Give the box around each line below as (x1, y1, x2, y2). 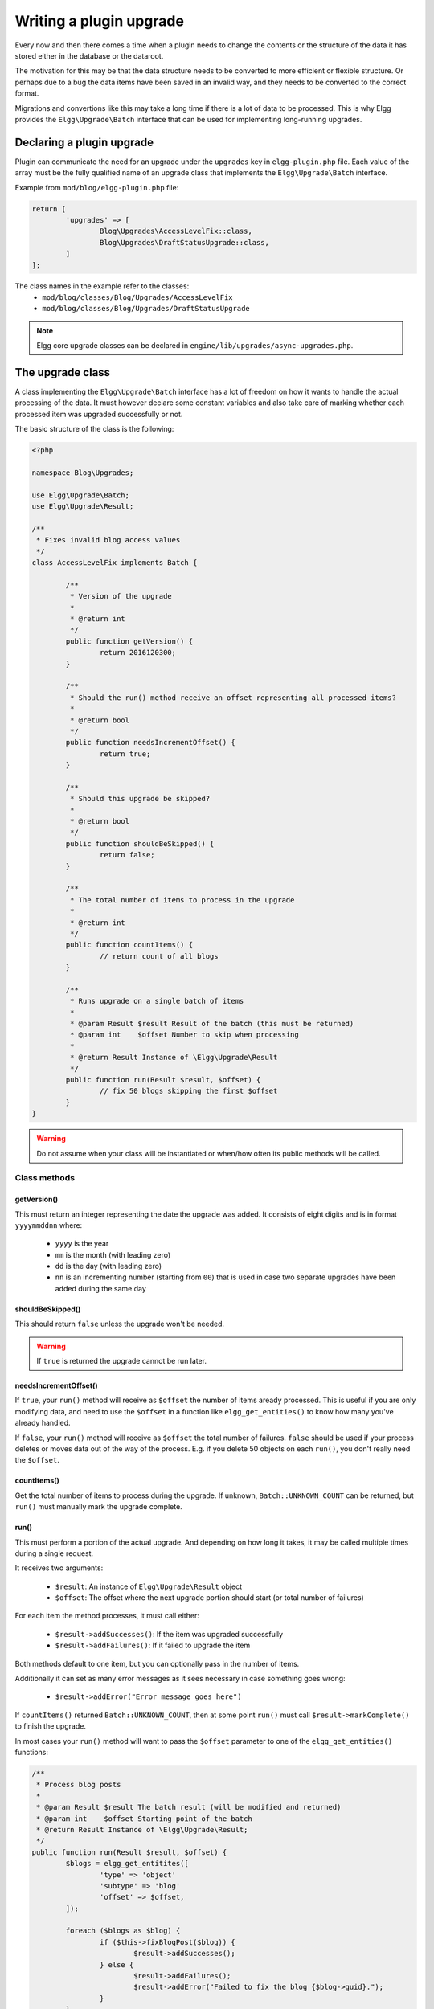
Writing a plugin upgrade (14, 12, 185, 30)
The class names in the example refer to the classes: (14, 281, 190, 291)
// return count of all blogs (99, 951, 219, 960)
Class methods (14, 1172, 76, 1184)
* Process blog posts (36, 1780, 121, 1790)
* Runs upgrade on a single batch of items (69, 996, 244, 1006)
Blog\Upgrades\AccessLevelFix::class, (99, 227, 252, 236)
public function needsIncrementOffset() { (65, 738, 236, 747)
